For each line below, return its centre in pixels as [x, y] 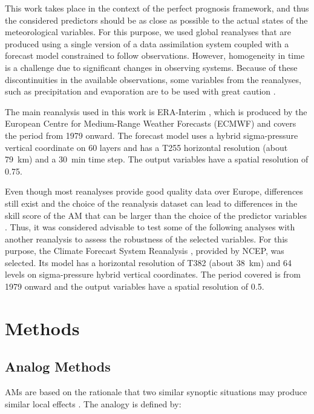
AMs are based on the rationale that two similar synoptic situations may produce [156, 392]
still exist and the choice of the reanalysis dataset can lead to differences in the [151, 203]
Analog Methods [58, 366]
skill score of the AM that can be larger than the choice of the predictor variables [156, 215]
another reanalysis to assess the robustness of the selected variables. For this [146, 239]
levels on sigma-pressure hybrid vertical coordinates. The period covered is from [153, 274]
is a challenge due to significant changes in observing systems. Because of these [151, 67]
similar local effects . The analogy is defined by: [93, 403]
